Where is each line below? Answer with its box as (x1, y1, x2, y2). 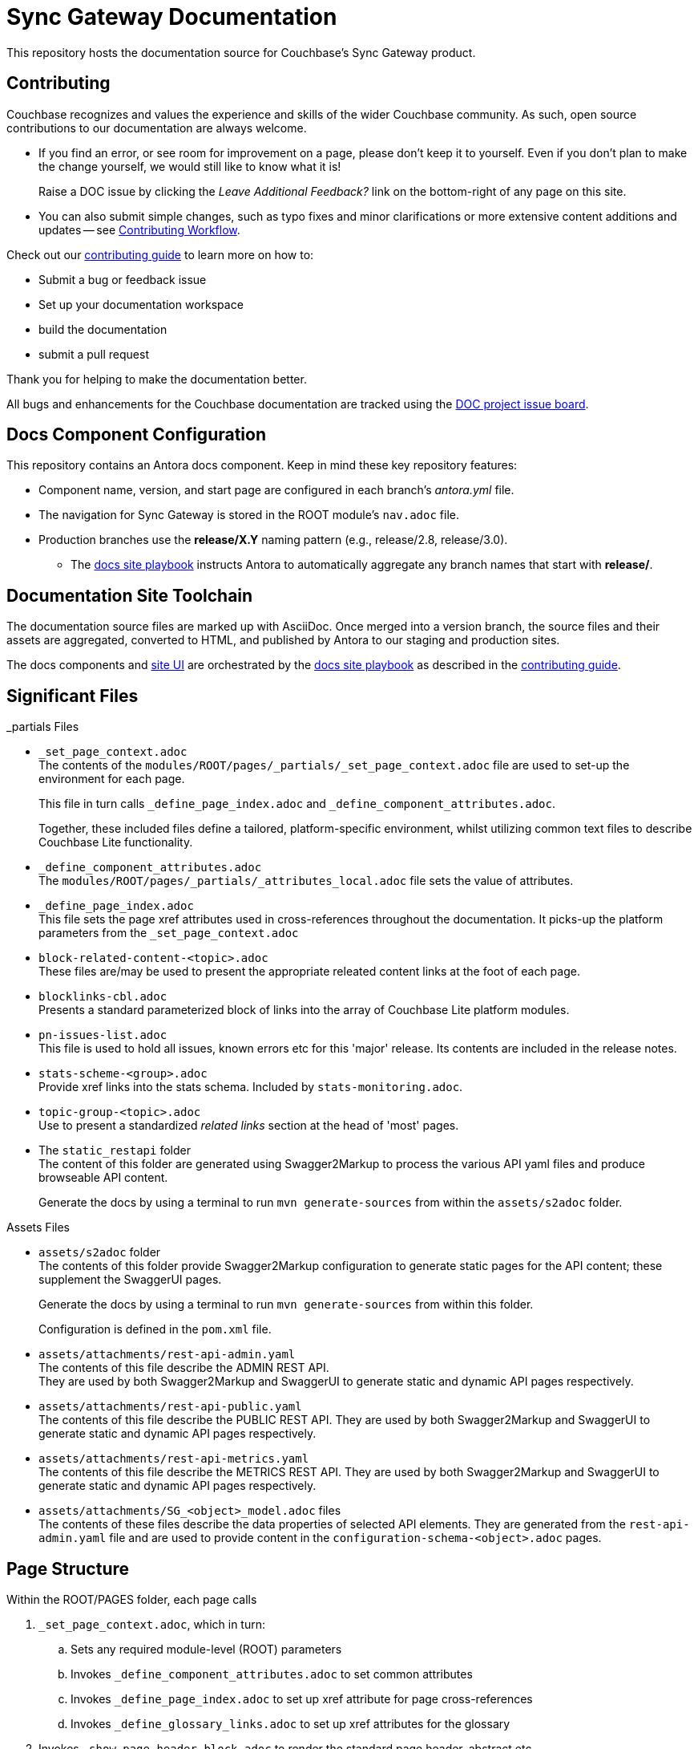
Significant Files (6, 685, 139, 706)
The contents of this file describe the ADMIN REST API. (38, 1361, 329, 1375)
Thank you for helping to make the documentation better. (6, 371, 307, 386)
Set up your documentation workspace (38, 297, 244, 311)
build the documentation (38, 322, 167, 336)
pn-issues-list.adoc (38, 1029, 167, 1042)
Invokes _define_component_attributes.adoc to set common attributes (71, 1666, 473, 1681)
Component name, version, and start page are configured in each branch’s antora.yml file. (38, 483, 514, 497)
